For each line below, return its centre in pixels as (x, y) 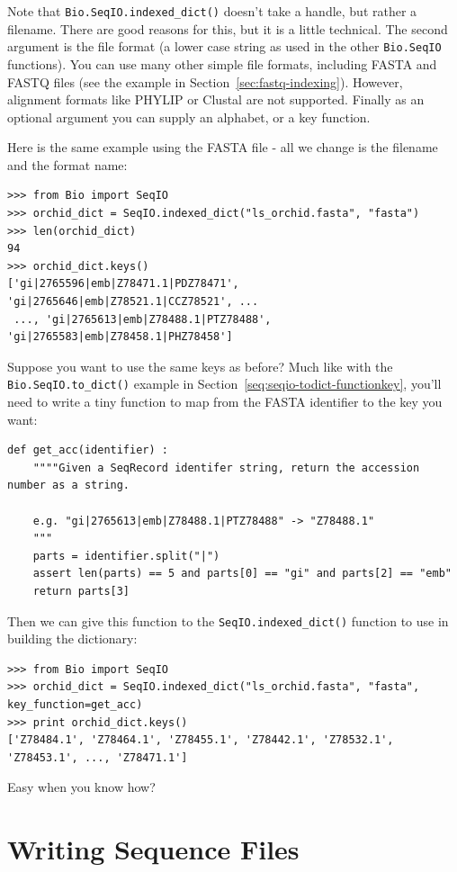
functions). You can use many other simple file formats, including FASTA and (222, 63)
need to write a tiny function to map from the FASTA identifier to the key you (225, 402)
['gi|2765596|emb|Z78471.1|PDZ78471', (123, 284)
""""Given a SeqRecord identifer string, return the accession (226, 467)
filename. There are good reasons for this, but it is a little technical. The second (228, 28)
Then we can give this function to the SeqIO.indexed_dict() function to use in (228, 620)
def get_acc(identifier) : (88, 450)
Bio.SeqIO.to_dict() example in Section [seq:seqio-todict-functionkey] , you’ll (224, 384)
